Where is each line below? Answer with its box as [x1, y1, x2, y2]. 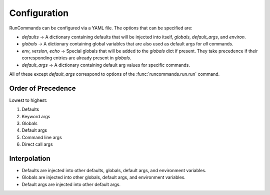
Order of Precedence [9, 84, 76, 92]
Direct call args [21, 141, 53, 147]
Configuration [9, 7, 69, 18]
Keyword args [21, 113, 50, 119]
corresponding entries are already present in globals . [21, 55, 131, 61]
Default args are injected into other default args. [21, 181, 121, 187]
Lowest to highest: [9, 97, 47, 103]
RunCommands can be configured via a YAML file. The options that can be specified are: [9, 25, 192, 31]
